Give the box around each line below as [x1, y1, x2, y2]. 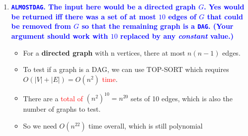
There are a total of [23, 93, 83, 103]
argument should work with [11, 30, 108, 41]
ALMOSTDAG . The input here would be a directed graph [11, 1, 196, 11]
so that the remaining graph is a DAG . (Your [82, 21, 234, 31]
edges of [168, 11, 196, 21]
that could [207, 11, 243, 21]
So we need [23, 120, 57, 131]
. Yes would [204, 1, 245, 11]
